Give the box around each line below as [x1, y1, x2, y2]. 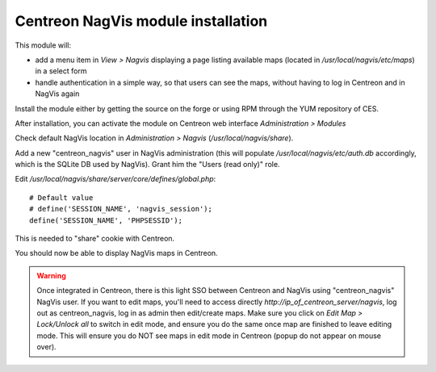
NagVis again [35, 89, 80, 98]
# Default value [29, 193, 94, 202]
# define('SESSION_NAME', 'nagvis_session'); [29, 204, 213, 214]
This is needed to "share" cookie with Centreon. [15, 234, 175, 244]
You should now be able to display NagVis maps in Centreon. [15, 249, 218, 258]
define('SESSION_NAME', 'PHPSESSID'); [29, 215, 183, 225]
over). [36, 342, 57, 352]
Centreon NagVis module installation [15, 12, 268, 30]
